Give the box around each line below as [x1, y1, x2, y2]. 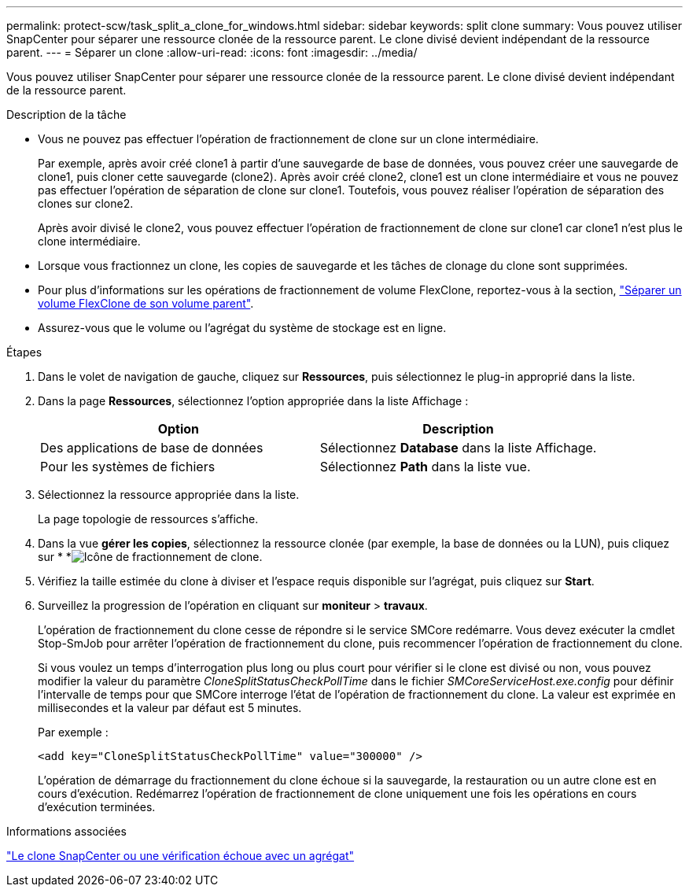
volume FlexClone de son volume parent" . [38, 297, 254, 310]
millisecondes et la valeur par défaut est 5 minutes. [38, 701, 302, 714]
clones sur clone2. [38, 197, 134, 210]
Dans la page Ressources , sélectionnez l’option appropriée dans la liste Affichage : [38, 394, 469, 408]
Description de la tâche [6, 108, 127, 121]
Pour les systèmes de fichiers [40, 459, 216, 474]
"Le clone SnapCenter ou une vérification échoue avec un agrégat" [6, 849, 355, 862]
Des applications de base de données [40, 440, 263, 456]
